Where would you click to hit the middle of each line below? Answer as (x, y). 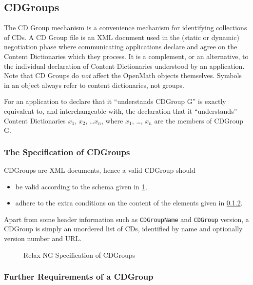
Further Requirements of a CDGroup (79, 276)
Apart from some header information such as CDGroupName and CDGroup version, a (126, 219)
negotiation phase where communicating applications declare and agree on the (121, 47)
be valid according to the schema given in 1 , (81, 186)
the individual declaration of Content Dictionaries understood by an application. (124, 66)
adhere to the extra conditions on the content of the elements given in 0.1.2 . (129, 203)
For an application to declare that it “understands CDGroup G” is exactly (115, 101)
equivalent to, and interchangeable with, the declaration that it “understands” (121, 111)
